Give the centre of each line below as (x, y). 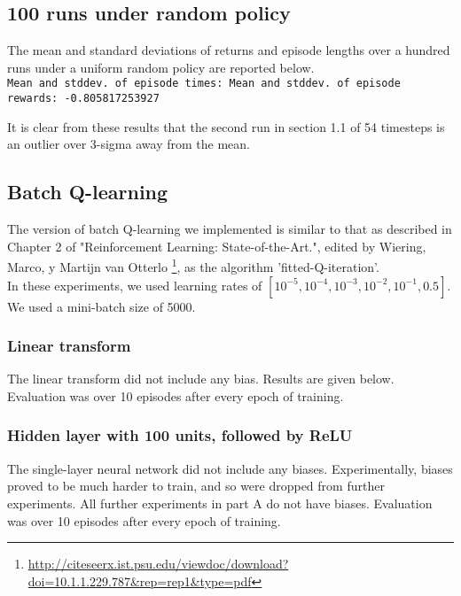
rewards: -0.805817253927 (83, 99)
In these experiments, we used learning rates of (135, 285)
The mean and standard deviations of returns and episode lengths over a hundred (229, 50)
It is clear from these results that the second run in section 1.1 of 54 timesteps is (226, 126)
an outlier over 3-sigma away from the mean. (129, 144)
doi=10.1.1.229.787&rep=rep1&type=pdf (140, 581)
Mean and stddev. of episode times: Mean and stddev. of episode (204, 84)
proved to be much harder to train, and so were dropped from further (196, 486)
